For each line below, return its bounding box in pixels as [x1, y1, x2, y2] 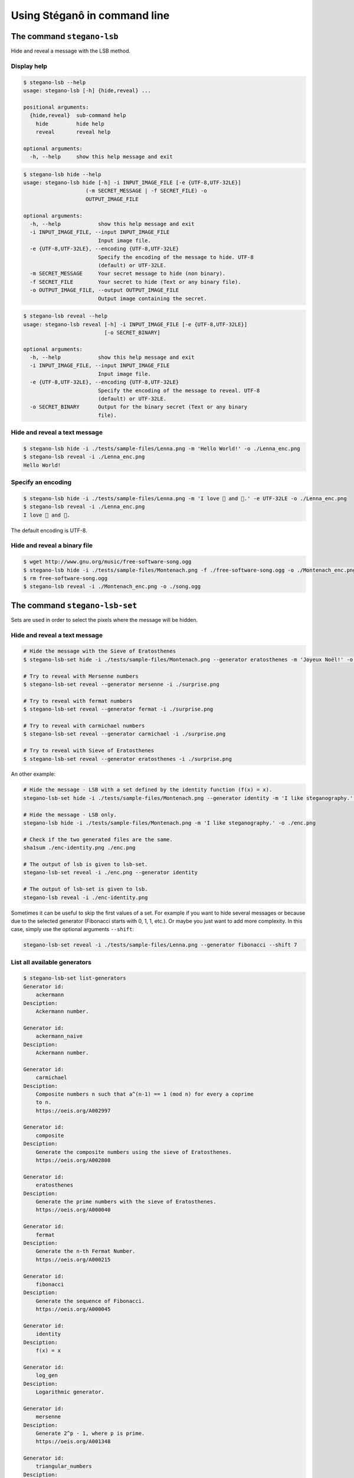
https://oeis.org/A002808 [35, 1157, 111, 1164]
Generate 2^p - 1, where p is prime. [35, 1430, 145, 1437]
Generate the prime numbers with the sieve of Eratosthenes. [35, 1198, 217, 1205]
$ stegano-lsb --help [23, 79, 86, 86]
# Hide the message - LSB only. [23, 811, 117, 818]
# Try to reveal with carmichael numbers [23, 722, 145, 729]
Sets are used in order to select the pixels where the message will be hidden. [11, 616, 198, 623]
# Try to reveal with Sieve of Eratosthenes [23, 747, 155, 754]
